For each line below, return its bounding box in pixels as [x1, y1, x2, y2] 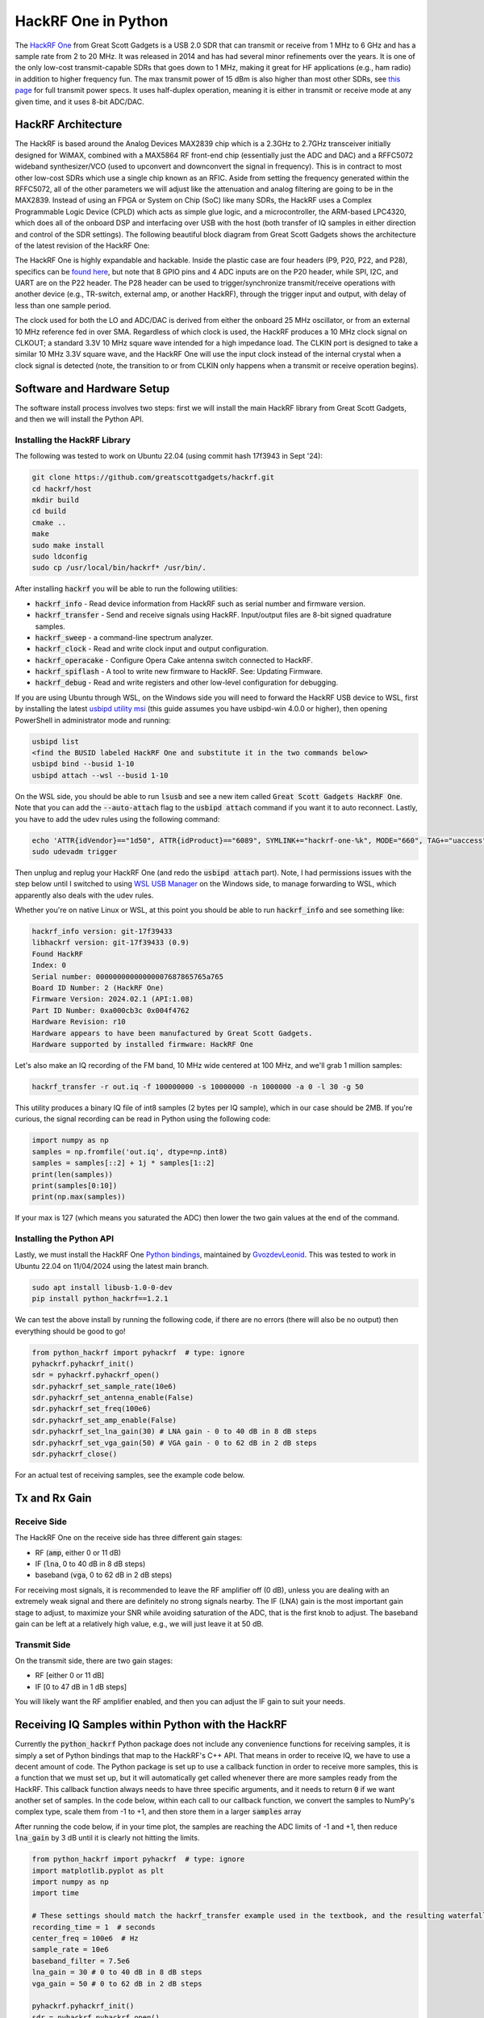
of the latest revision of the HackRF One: [15, 241, 150, 250]
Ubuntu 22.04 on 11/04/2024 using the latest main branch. [15, 1261, 210, 1271]
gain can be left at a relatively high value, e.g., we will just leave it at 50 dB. [15, 1618, 264, 1628]
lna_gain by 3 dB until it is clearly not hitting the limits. [15, 1833, 200, 1843]
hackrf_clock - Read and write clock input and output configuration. [35, 644, 269, 654]
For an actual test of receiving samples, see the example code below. [15, 1470, 245, 1480]
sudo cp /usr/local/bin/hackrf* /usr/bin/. [31, 563, 207, 572]
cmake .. [31, 517, 67, 527]
